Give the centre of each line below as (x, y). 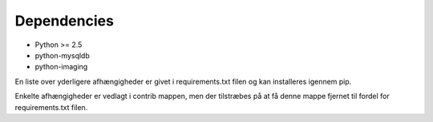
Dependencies (64, 21)
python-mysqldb (62, 55)
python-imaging (61, 67)
